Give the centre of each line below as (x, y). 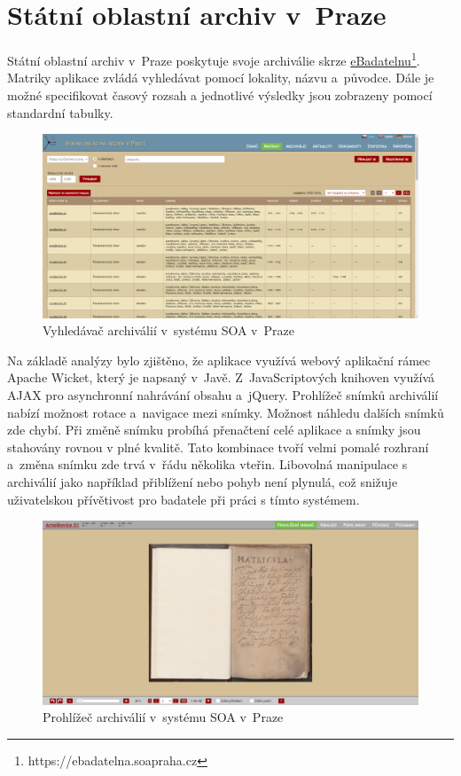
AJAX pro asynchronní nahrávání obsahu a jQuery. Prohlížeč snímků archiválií (223, 394)
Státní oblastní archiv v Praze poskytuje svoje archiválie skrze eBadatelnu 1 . (214, 59)
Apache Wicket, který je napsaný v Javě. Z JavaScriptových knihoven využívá (221, 377)
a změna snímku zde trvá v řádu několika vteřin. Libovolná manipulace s (207, 464)
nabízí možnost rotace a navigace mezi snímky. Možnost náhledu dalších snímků (226, 412)
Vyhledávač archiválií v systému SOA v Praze (168, 330)
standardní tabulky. (60, 112)
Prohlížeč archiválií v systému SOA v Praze (163, 717)
